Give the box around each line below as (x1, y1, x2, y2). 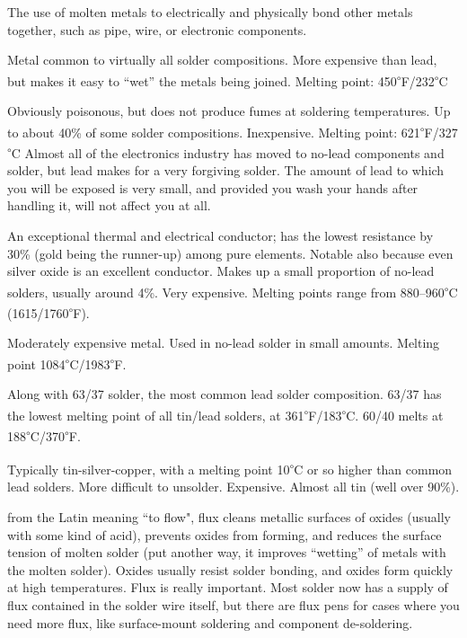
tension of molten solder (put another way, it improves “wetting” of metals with (7, 543, 446, 562)
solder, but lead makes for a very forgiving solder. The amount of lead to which (7, 161, 445, 180)
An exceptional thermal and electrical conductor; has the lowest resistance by (7, 226, 434, 244)
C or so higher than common (294, 459, 453, 478)
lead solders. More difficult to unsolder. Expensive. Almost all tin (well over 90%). (7, 477, 460, 496)
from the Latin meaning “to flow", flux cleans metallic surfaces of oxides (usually (7, 507, 451, 526)
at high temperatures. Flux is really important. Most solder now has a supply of (7, 578, 448, 597)
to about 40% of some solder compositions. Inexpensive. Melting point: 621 (7, 122, 420, 141)
